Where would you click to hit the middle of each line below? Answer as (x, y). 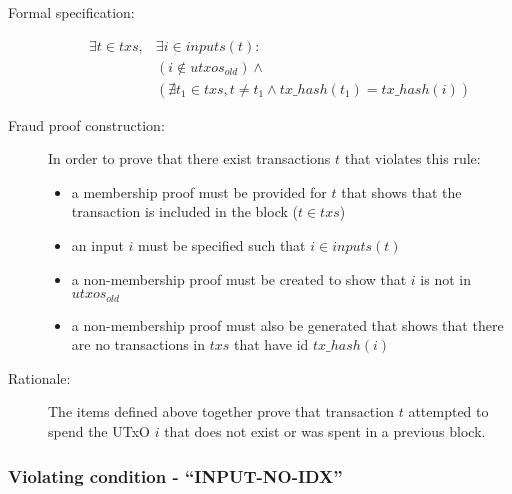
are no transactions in (138, 344)
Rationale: (39, 377)
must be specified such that (222, 245)
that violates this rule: (412, 158)
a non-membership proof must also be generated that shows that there (287, 324)
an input (97, 245)
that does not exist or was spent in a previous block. (325, 431)
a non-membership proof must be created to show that (239, 278)
